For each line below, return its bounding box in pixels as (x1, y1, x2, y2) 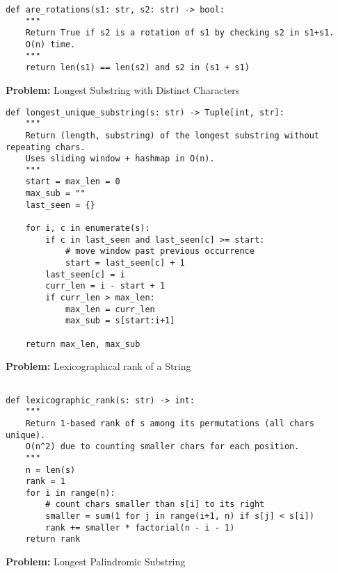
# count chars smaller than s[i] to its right (45, 499, 265, 510)
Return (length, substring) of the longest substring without (25, 130, 320, 140)
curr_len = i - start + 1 (45, 281, 166, 291)
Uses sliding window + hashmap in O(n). (25, 154, 215, 164)
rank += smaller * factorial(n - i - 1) (45, 522, 235, 533)
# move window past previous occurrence (65, 246, 255, 257)
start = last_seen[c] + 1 (65, 258, 185, 268)
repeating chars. (6, 142, 86, 152)
